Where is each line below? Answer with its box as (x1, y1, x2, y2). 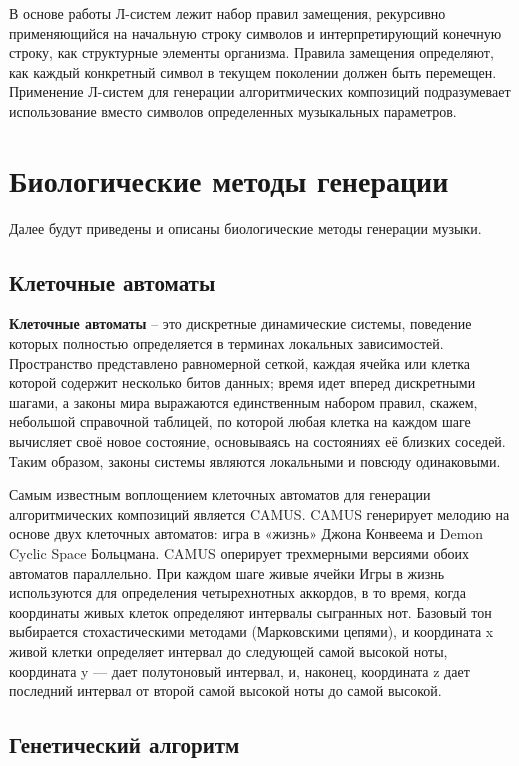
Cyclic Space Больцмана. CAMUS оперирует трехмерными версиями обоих (9, 543, 470, 564)
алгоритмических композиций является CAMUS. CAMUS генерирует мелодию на (9, 503, 510, 524)
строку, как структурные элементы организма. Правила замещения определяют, (9, 42, 494, 63)
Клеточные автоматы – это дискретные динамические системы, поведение (9, 313, 472, 334)
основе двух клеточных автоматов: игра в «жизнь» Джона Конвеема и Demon (9, 523, 484, 544)
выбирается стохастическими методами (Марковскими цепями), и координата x (9, 621, 494, 642)
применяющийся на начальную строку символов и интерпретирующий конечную (9, 22, 502, 43)
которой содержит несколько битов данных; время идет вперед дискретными (9, 372, 476, 393)
